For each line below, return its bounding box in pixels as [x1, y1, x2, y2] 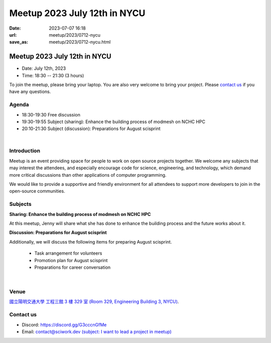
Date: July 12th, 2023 [22, 65, 66, 71]
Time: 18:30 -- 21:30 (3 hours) [22, 72, 84, 78]
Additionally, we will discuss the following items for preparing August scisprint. [9, 239, 172, 245]
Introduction [9, 147, 40, 154]
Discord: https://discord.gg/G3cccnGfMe [22, 321, 107, 327]
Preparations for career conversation [34, 264, 111, 270]
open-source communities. [9, 188, 65, 194]
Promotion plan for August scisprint [34, 257, 108, 263]
